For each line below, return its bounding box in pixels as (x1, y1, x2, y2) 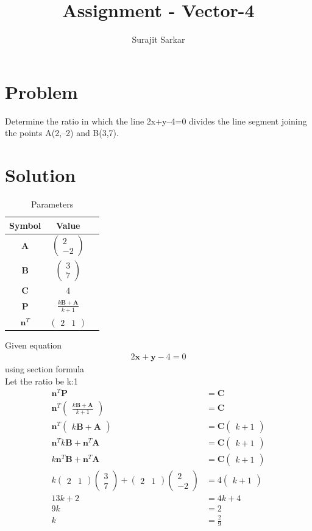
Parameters (30, 197, 74, 210)
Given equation (5, 339, 62, 352)
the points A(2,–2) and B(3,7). (5, 126, 119, 139)
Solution (5, 162, 76, 187)
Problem (5, 79, 78, 104)
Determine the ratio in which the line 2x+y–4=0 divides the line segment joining (5, 114, 307, 127)
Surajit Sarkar (132, 33, 185, 46)
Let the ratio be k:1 (5, 374, 79, 387)
